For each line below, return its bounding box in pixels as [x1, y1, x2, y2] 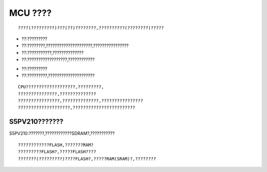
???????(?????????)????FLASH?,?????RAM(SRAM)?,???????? [18, 156, 156, 162]
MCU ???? [9, 7, 52, 18]
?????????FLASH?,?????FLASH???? [18, 149, 96, 155]
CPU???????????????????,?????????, [18, 84, 104, 90]
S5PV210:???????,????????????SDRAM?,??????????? [9, 130, 115, 136]
